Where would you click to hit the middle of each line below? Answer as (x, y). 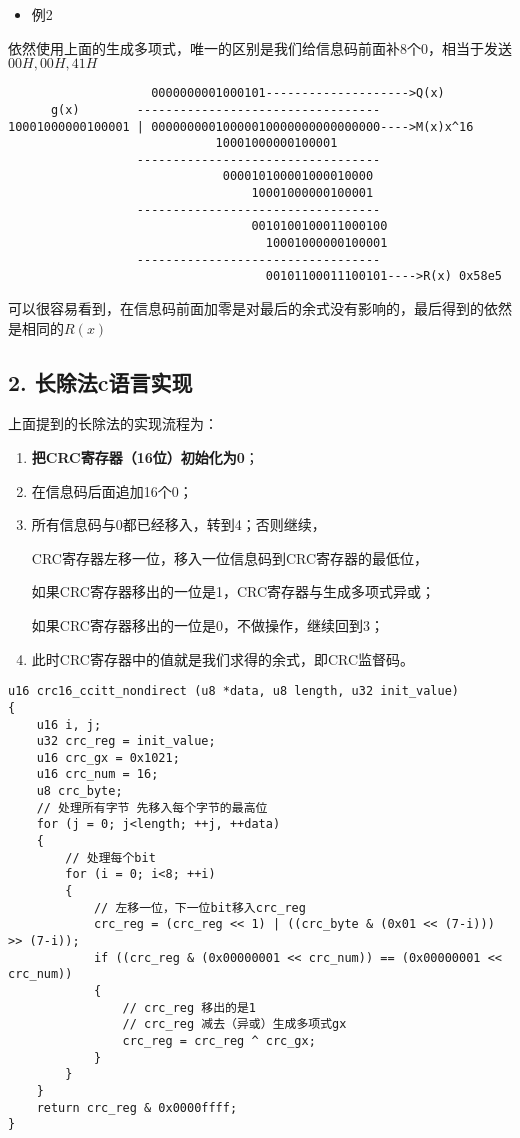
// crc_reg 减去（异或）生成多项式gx (234, 1024)
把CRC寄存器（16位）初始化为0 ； (145, 457)
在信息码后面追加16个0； (112, 490)
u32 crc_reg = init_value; (126, 741)
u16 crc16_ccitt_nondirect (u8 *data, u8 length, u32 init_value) (234, 691)
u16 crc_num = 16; (97, 774)
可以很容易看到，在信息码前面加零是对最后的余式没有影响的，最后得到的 (246, 308)
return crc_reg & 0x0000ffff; (137, 1107)
